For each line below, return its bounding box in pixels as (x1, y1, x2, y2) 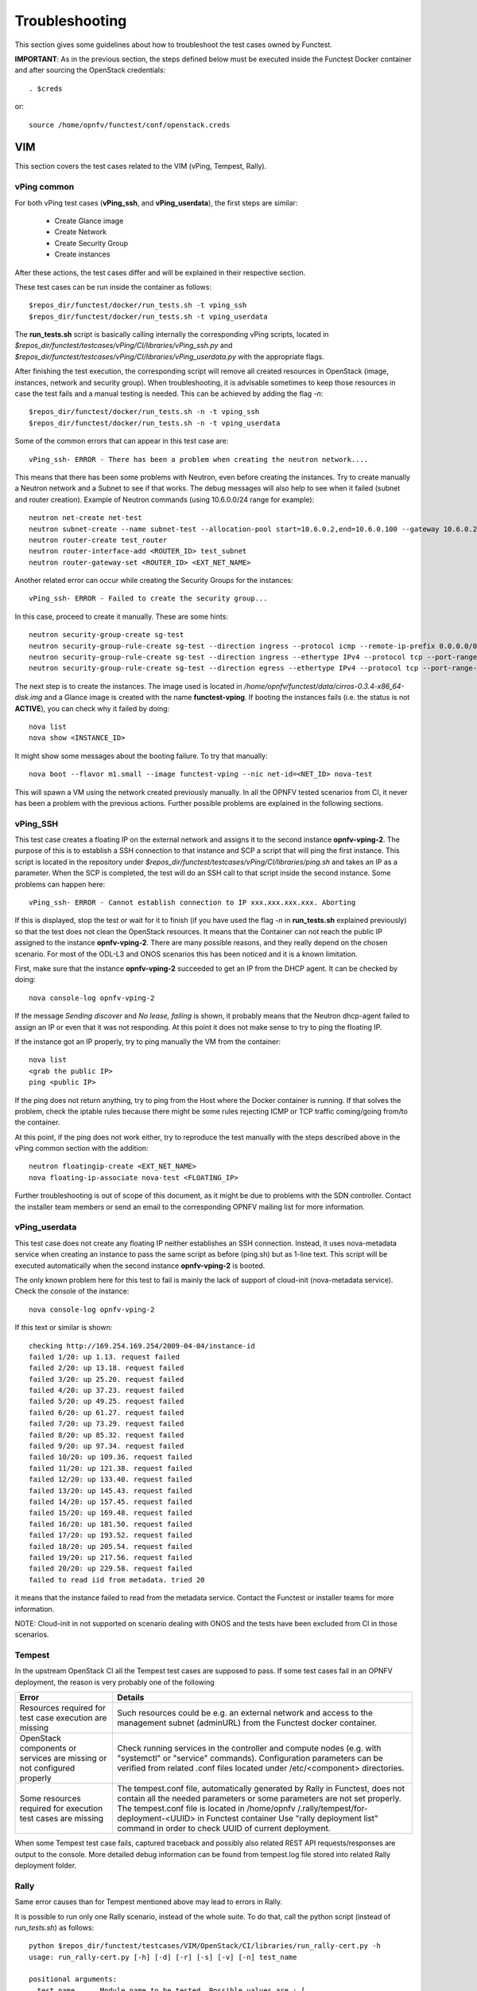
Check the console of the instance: (14, 1286, 130, 1296)
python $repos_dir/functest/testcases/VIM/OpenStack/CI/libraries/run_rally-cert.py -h (29, 1942, 382, 1950)
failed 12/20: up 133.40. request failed (29, 1475, 192, 1484)
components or (19, 1743, 77, 1754)
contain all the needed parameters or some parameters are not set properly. (117, 1793, 401, 1804)
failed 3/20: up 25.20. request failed (29, 1375, 184, 1383)
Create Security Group (54, 238, 129, 248)
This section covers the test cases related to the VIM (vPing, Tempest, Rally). (14, 162, 267, 171)
